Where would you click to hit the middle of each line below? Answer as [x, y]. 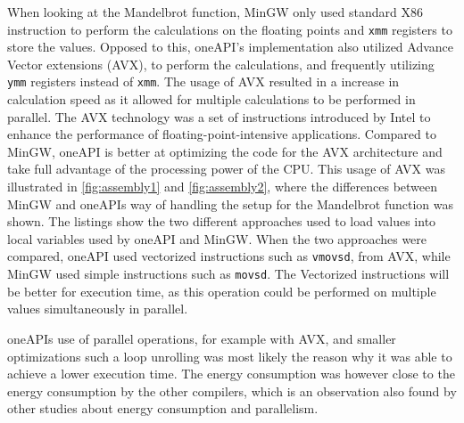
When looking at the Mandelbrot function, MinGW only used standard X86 [215, 12]
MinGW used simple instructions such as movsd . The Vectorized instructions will [228, 274]
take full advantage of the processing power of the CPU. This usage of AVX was [227, 169]
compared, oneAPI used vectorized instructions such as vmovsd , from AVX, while [229, 256]
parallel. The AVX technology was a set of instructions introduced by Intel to [219, 116]
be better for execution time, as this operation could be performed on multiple [222, 291]
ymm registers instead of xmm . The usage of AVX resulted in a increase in [203, 81]
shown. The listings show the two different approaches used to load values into [222, 221]
